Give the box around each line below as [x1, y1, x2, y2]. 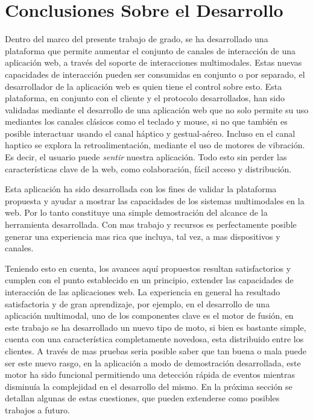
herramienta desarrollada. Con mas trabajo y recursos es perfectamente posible [5, 218, 297, 231]
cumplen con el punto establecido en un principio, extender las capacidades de [5, 274, 294, 286]
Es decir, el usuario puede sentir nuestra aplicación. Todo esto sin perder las [5, 151, 287, 163]
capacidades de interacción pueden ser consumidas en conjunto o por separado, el [5, 67, 305, 80]
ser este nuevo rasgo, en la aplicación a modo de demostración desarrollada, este [5, 356, 301, 369]
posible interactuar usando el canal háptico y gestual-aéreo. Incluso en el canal [5, 127, 296, 139]
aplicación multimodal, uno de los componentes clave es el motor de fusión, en [5, 309, 294, 322]
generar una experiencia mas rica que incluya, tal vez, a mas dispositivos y [5, 230, 280, 242]
